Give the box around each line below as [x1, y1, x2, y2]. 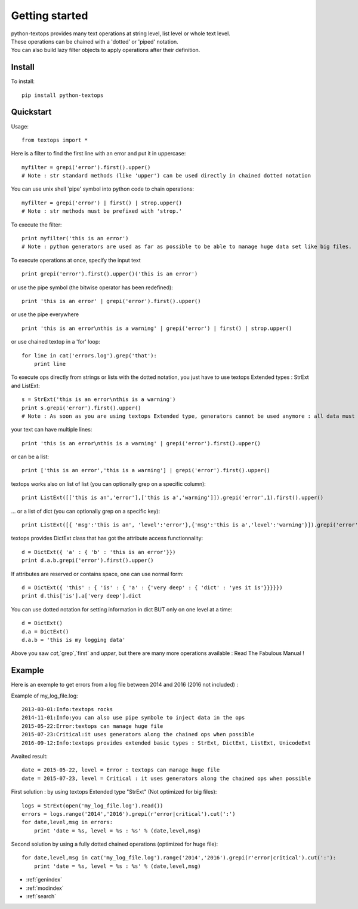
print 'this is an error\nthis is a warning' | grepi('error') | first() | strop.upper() [21, 325, 292, 332]
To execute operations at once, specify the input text [11, 256, 141, 264]
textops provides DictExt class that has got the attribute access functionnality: [11, 535, 203, 542]
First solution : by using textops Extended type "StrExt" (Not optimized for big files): [11, 788, 217, 795]
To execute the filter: [11, 221, 62, 228]
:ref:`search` [26, 893, 57, 900]
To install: [11, 78, 35, 85]
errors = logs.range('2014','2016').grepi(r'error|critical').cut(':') [21, 810, 236, 817]
